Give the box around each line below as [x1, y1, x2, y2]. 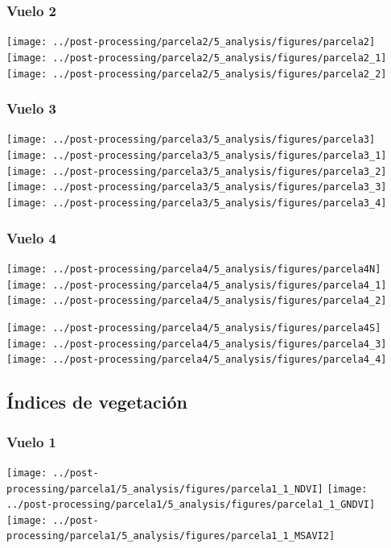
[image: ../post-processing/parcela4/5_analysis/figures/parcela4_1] [6, 279, 387, 291]
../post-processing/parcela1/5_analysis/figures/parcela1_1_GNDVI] [6, 499, 376, 511]
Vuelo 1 [6, 431, 57, 451]
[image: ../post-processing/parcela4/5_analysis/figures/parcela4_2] [6, 295, 387, 307]
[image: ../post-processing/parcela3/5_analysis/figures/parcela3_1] [6, 150, 387, 162]
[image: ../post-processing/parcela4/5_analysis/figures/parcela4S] [6, 322, 381, 334]
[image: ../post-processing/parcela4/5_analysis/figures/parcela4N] [6, 263, 381, 275]
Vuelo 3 [6, 98, 57, 118]
